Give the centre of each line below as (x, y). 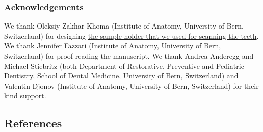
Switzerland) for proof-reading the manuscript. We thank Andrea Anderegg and (129, 56)
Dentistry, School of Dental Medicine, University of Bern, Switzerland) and (121, 76)
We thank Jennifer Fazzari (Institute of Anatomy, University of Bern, (113, 46)
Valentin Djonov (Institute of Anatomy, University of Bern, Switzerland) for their (131, 85)
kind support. (25, 96)
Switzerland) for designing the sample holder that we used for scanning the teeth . (131, 35)
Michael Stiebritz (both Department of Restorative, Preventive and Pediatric (124, 65)
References (33, 123)
